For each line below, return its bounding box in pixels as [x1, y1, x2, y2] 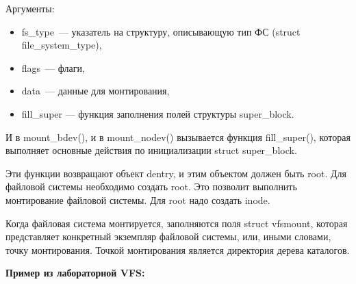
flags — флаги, [21, 60, 85, 75]
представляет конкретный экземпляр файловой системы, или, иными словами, [5, 229, 331, 244]
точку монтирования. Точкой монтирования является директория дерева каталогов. [5, 242, 350, 257]
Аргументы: [5, 1, 55, 15]
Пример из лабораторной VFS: [5, 266, 145, 280]
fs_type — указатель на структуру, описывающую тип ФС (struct [21, 24, 301, 38]
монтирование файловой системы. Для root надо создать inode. [5, 192, 270, 207]
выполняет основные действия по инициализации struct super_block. [5, 143, 297, 157]
